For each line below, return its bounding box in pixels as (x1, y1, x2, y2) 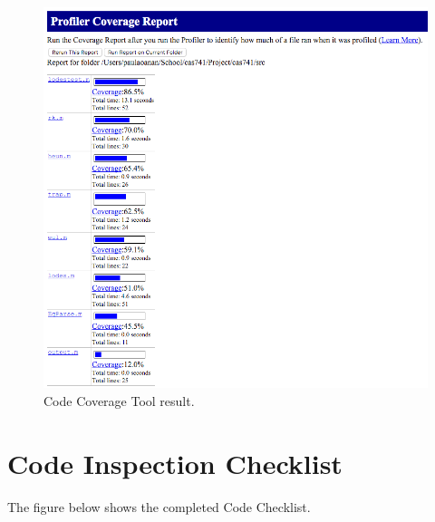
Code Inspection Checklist (7, 444, 343, 481)
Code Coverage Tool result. (43, 391, 195, 410)
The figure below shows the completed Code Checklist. (7, 497, 311, 516)
